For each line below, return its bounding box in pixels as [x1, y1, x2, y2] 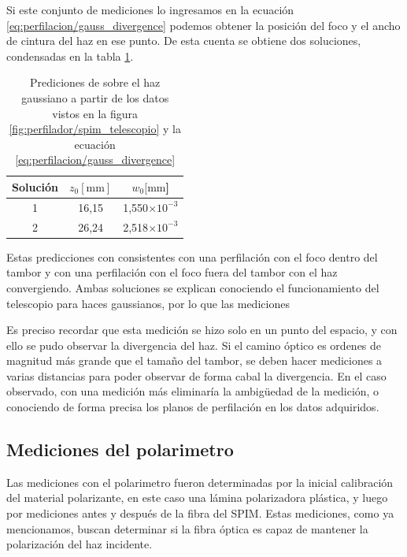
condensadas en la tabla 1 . [6, 47, 134, 64]
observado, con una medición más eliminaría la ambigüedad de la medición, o [6, 383, 379, 399]
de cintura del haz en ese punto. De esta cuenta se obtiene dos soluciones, [6, 32, 361, 49]
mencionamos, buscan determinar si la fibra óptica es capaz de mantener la [6, 520, 368, 537]
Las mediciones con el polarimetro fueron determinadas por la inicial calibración [6, 473, 394, 490]
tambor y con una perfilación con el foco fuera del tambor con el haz [6, 264, 338, 280]
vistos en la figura [52, 105, 139, 121]
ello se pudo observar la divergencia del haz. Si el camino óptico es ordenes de [6, 336, 382, 353]
